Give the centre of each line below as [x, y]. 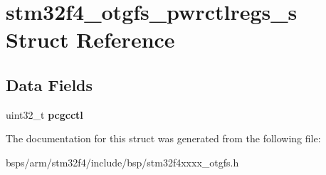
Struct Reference [90, 39]
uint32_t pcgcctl [44, 114]
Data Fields [49, 84]
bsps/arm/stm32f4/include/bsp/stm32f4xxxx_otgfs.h [122, 162]
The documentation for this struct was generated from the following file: [163, 138]
